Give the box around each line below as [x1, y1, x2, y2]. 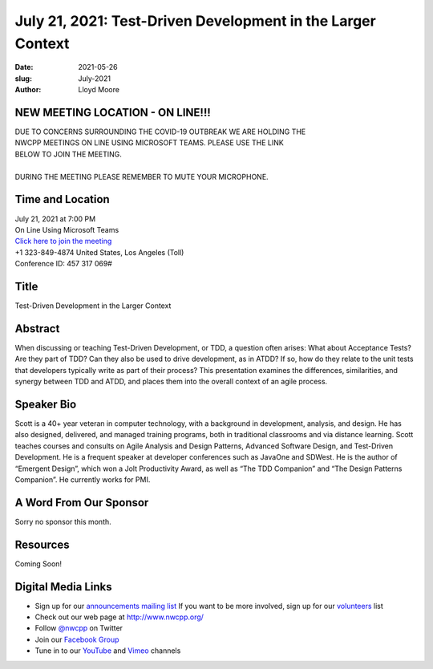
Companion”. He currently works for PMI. [14, 474, 151, 485]
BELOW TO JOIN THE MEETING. [14, 149, 122, 159]
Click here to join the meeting [14, 237, 112, 246]
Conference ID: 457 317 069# [14, 259, 112, 269]
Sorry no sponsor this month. [14, 517, 111, 526]
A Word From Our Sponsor [14, 496, 149, 509]
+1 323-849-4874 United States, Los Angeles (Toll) [14, 247, 184, 257]
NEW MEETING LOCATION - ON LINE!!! [14, 105, 212, 120]
